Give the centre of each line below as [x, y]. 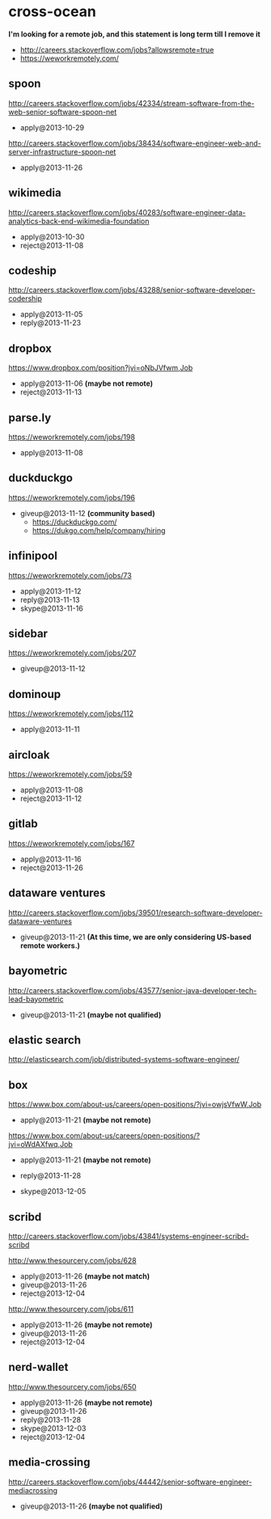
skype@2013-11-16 [51, 608]
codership [25, 298]
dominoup [35, 694]
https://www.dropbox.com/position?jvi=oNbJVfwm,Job [101, 368]
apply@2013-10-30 [52, 236]
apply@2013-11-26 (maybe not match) [85, 1276]
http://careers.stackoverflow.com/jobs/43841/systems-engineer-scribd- [129, 1236]
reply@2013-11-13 [50, 599]
